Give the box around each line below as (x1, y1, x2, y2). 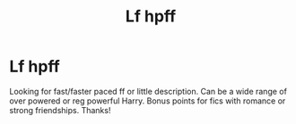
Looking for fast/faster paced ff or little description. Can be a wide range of (9, 86, 287, 96)
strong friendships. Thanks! (9, 104, 111, 115)
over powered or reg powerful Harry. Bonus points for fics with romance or (9, 95, 286, 106)
